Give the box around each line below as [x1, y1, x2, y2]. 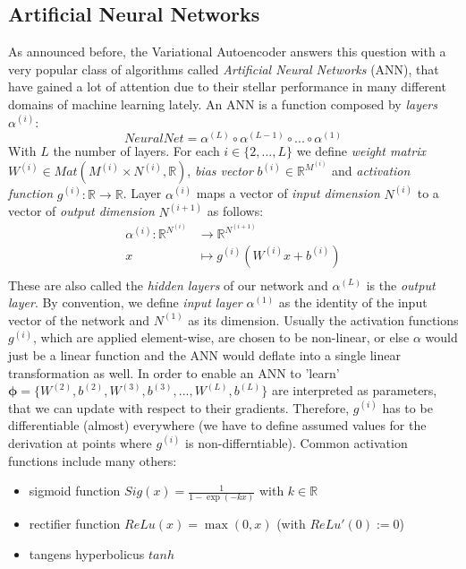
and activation [332, 161, 411, 180]
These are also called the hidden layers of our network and [8, 275, 328, 294]
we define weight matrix [296, 142, 426, 160]
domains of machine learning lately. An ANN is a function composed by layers [8, 94, 438, 113]
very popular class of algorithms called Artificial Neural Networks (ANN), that [8, 59, 439, 78]
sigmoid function [29, 481, 121, 500]
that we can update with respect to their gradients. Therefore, [8, 398, 350, 417]
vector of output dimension [8, 202, 155, 220]
